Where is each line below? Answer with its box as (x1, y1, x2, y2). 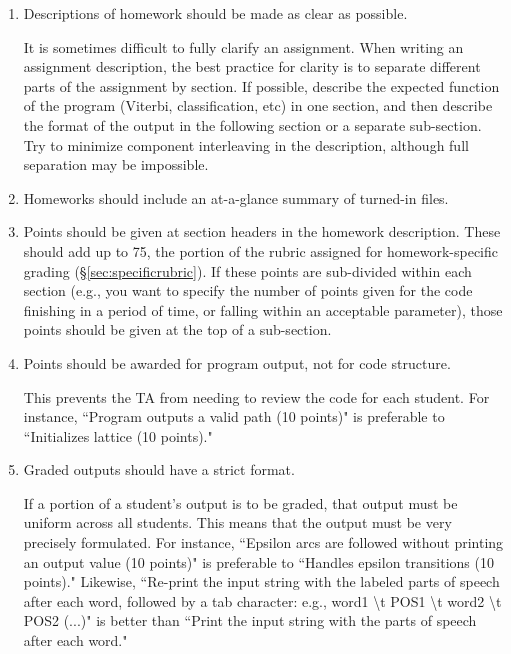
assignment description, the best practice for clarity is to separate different (23, 56, 481, 77)
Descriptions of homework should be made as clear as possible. (23, 3, 408, 23)
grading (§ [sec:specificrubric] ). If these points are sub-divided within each (23, 260, 472, 281)
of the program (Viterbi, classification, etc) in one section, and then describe (23, 95, 493, 116)
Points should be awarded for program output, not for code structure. (23, 352, 451, 373)
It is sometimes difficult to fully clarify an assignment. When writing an (23, 36, 464, 57)
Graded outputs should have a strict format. (23, 459, 295, 480)
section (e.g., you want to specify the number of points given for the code (23, 280, 473, 301)
